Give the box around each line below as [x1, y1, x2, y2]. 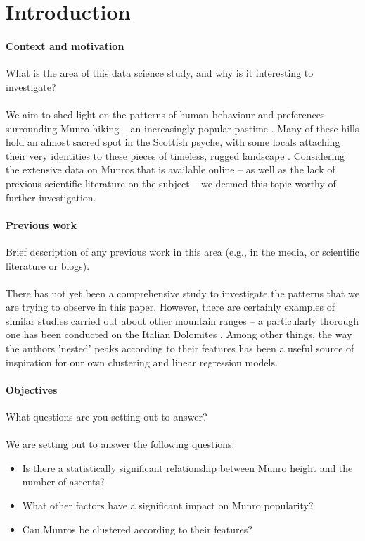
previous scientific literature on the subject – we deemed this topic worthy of [6, 175, 336, 190]
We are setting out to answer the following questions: [6, 437, 235, 452]
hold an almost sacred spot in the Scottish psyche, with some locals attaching [6, 135, 340, 149]
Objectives [6, 382, 58, 397]
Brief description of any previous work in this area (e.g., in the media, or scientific [6, 244, 359, 259]
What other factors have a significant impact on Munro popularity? [22, 498, 314, 513]
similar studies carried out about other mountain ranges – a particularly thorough [6, 313, 359, 328]
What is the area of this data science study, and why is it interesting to [6, 66, 314, 80]
